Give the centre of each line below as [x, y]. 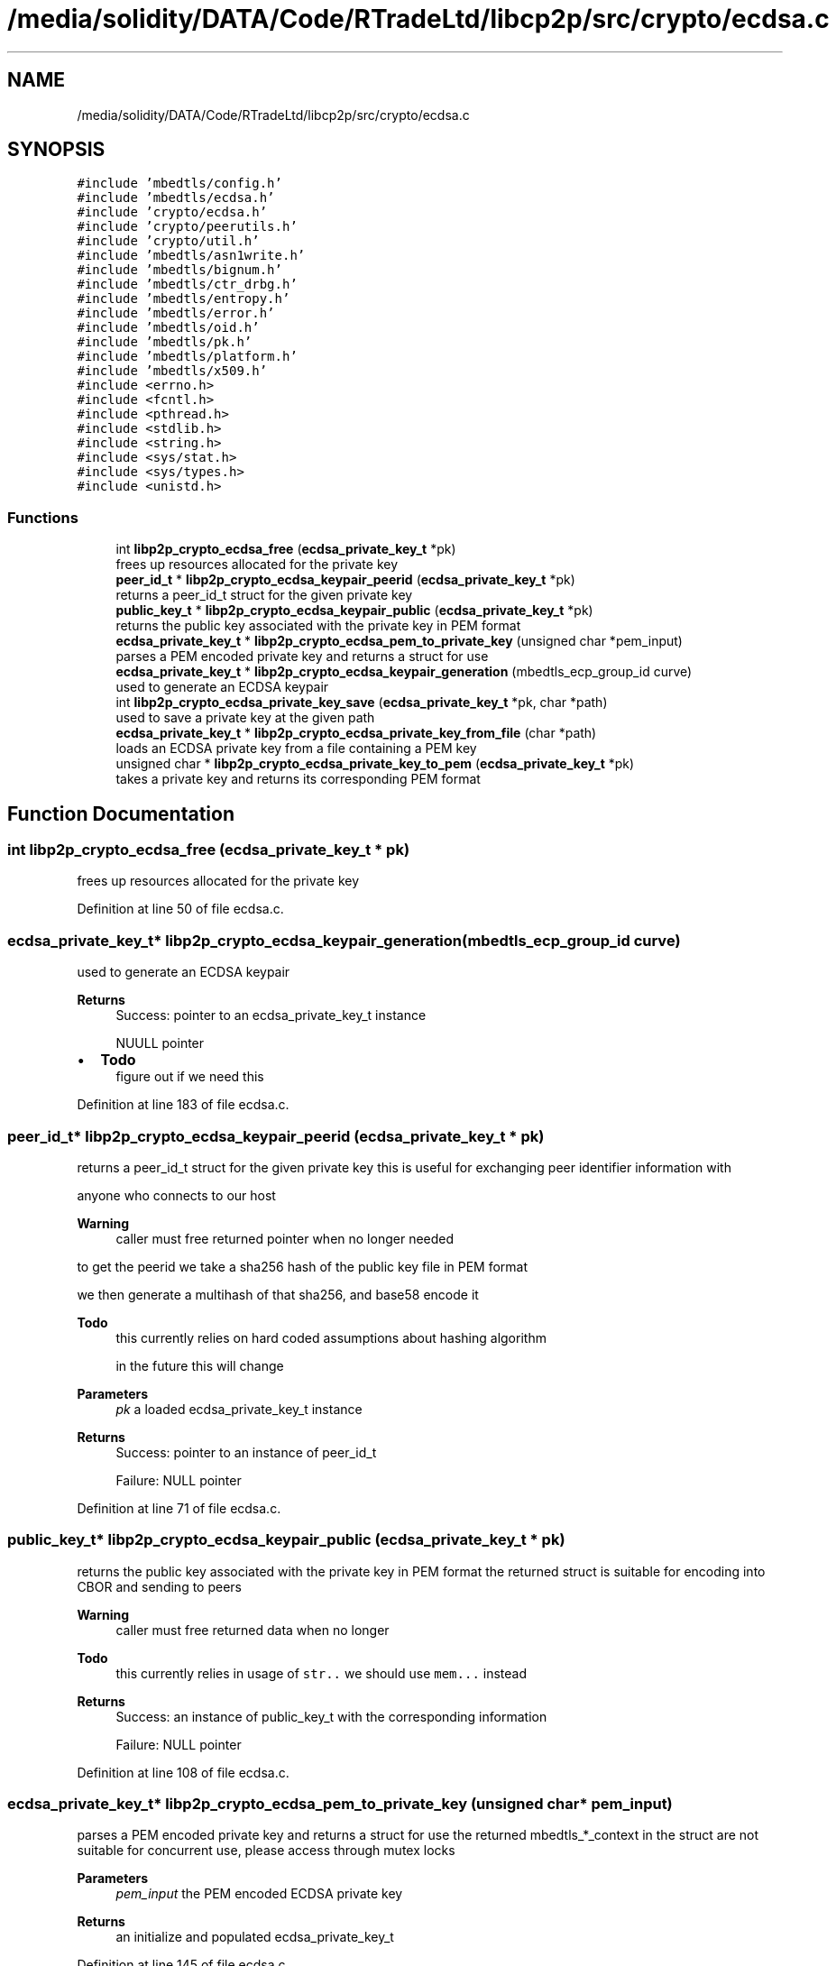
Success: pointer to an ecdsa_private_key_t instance [271, 1015]
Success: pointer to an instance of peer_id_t [246, 1452]
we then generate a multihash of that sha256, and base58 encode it [278, 1294]
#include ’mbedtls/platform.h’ [187, 357]
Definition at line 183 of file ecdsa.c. [183, 1105]
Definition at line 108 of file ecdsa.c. [183, 1772]
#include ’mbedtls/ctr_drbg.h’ [187, 285]
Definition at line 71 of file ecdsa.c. [179, 1508]
